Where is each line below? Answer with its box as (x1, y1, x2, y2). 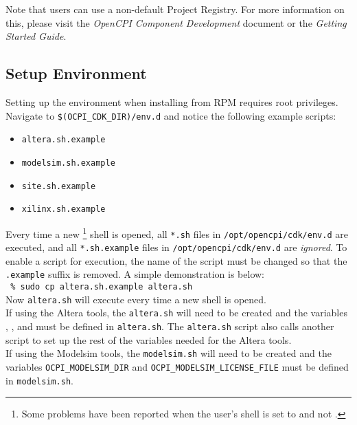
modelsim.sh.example (21, 157, 115, 168)
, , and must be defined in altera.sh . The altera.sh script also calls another (5, 319, 334, 334)
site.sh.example (21, 181, 96, 191)
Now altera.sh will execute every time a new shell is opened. (5, 292, 266, 306)
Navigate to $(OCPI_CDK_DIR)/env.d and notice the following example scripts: (5, 108, 336, 122)
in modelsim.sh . (5, 373, 73, 387)
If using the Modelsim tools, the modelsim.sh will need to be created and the (5, 346, 332, 360)
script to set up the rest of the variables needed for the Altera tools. (5, 332, 292, 347)
